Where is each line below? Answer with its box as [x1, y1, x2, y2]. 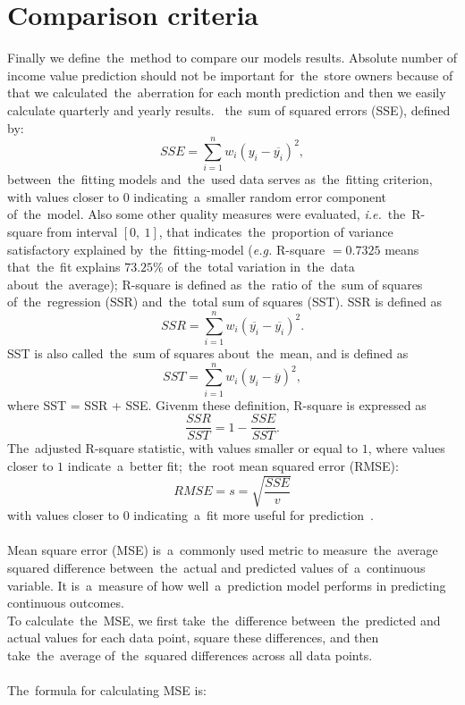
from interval [46, 222, 118, 240]
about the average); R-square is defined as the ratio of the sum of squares [7, 274, 423, 293]
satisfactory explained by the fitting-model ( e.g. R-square [7, 239, 325, 258]
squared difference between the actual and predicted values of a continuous [7, 558, 426, 576]
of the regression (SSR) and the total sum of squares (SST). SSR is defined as [7, 292, 443, 311]
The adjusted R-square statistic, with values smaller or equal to [7, 439, 358, 457]
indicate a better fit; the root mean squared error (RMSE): [67, 457, 399, 475]
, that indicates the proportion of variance [158, 222, 393, 240]
